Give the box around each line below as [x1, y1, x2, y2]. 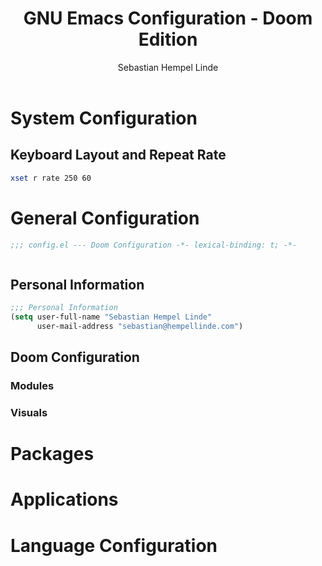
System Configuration [10, 107, 198, 129]
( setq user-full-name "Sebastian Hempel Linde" [10, 312, 213, 322]
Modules [10, 379, 55, 393]
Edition [138, 28, 198, 51]
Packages [10, 443, 95, 466]
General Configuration [10, 207, 200, 229]
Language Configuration [10, 534, 218, 557]
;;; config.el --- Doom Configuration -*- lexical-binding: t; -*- [10, 240, 298, 250]
